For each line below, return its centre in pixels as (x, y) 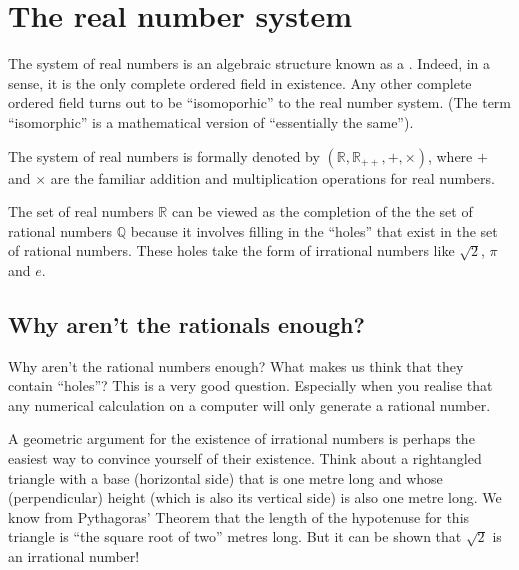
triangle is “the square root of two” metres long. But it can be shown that (235, 536)
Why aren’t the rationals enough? (186, 323)
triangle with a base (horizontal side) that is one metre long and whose (225, 477)
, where (450, 155)
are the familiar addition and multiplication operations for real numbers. (272, 177)
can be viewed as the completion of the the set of (322, 211)
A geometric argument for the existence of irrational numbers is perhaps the (241, 438)
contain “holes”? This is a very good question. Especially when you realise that (250, 385)
